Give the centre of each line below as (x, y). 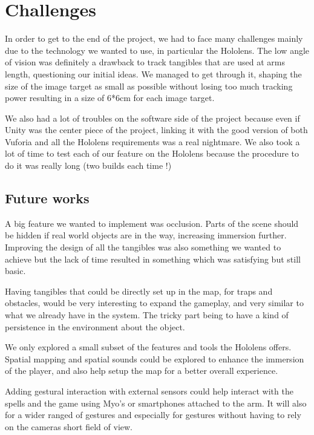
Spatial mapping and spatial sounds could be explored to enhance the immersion (155, 358)
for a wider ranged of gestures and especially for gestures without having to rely (153, 415)
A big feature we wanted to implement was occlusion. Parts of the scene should (152, 223)
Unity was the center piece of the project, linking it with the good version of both (156, 130)
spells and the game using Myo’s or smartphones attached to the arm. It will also (156, 403)
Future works (47, 198)
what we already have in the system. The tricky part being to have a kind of (147, 315)
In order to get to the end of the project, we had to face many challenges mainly (154, 38)
